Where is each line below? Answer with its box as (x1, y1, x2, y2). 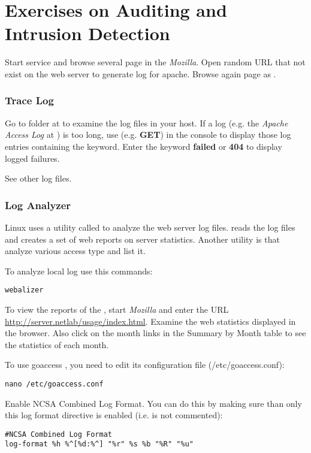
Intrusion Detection (5, 21, 170, 46)
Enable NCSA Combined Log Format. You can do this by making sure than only (5, 397, 302, 409)
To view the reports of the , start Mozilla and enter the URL (5, 303, 229, 315)
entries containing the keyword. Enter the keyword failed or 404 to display (5, 140, 282, 152)
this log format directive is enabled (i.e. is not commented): (5, 409, 223, 421)
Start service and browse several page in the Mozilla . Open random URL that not (5, 56, 306, 68)
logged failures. (5, 152, 60, 164)
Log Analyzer (5, 197, 71, 212)
